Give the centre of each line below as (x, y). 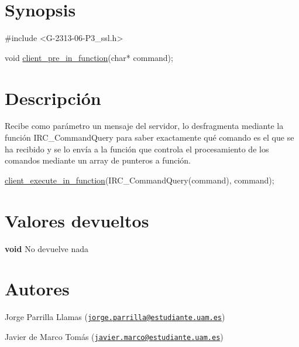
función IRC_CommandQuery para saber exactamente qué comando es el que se (149, 137)
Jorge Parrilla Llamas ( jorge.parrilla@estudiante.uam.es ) (115, 317)
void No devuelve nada (47, 248)
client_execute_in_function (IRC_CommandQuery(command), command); (140, 180)
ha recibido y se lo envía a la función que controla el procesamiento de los (137, 149)
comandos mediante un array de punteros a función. (98, 160)
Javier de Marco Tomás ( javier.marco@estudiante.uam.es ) (114, 336)
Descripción (53, 98)
